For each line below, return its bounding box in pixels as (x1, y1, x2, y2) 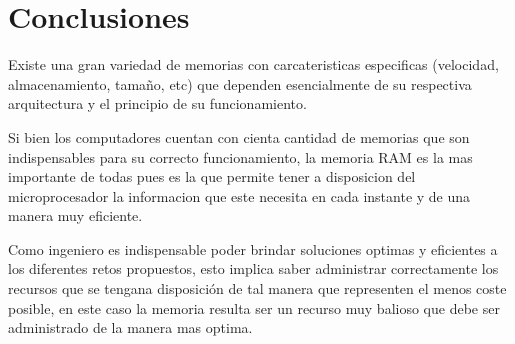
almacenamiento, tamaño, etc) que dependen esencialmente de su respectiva (8, 73, 472, 94)
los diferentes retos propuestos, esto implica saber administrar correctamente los (8, 258, 499, 279)
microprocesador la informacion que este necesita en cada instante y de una (8, 185, 471, 206)
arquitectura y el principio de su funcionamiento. (8, 93, 307, 114)
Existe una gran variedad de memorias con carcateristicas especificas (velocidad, (8, 54, 499, 75)
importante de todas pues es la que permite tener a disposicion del (8, 166, 416, 187)
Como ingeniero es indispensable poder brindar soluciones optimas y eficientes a (8, 238, 498, 259)
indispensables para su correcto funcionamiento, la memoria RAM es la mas (8, 146, 473, 167)
